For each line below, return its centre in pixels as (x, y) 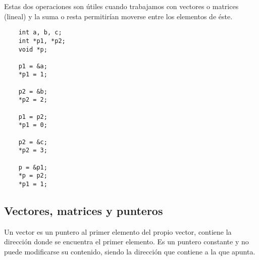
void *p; (33, 49)
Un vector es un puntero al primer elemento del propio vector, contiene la (118, 231)
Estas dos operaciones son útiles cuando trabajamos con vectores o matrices (121, 6)
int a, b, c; (40, 33)
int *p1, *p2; (42, 41)
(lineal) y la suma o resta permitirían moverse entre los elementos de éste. (118, 16)
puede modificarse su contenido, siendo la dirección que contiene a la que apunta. (130, 252)
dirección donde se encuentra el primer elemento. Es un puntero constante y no (126, 242)
